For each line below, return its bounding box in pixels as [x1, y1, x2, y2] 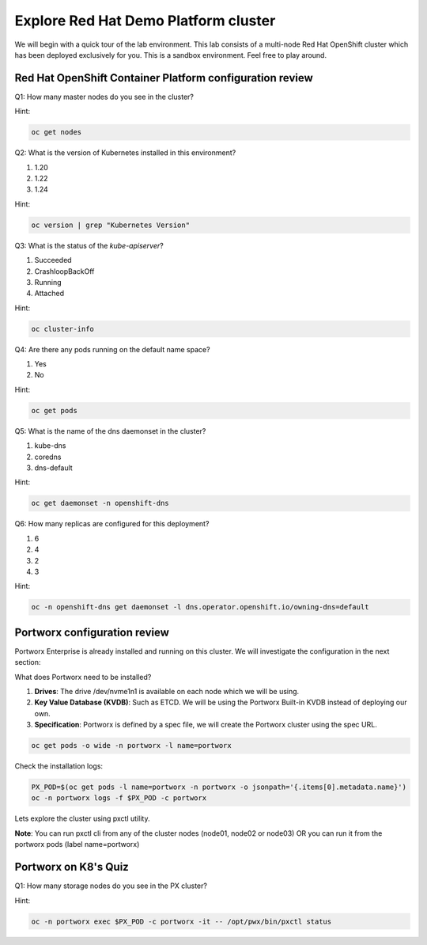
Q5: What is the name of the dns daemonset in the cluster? [14, 426, 206, 435]
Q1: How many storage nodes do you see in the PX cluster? [14, 881, 207, 890]
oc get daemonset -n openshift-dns [31, 499, 169, 508]
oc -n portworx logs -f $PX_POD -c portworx [31, 794, 207, 803]
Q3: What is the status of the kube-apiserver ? [14, 241, 164, 250]
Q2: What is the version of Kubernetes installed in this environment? [14, 148, 236, 157]
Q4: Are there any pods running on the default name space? [14, 344, 210, 354]
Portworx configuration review [14, 625, 170, 639]
